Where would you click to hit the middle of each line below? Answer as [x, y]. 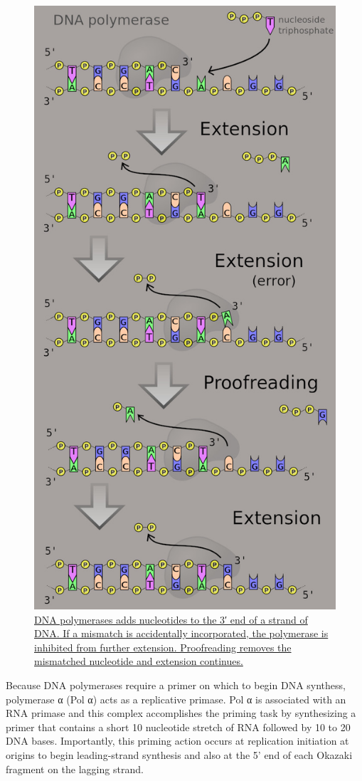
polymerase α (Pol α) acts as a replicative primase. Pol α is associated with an [176, 699]
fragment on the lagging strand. [75, 769]
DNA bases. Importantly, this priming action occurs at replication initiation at [177, 741]
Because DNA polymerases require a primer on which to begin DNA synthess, [176, 685]
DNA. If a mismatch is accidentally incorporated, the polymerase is [181, 633]
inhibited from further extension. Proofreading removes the [163, 647]
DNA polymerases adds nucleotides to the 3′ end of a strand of [171, 619]
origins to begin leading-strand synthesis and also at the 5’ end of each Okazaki [179, 754]
